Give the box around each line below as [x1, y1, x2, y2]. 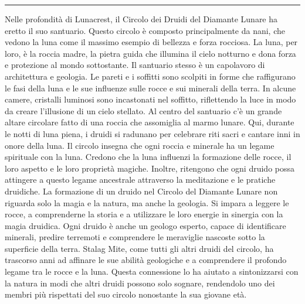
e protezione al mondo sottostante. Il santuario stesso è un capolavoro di [5, 59, 265, 71]
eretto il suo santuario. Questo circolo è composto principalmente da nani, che [5, 24, 286, 36]
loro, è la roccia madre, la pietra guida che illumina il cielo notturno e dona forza [5, 47, 296, 59]
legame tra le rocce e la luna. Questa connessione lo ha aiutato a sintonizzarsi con [5, 265, 299, 278]
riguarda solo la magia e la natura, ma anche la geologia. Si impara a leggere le [5, 196, 289, 209]
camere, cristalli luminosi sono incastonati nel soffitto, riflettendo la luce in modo [5, 93, 296, 105]
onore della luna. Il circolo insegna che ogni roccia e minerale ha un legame [5, 139, 274, 151]
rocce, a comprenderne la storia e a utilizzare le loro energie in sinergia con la [5, 208, 283, 220]
